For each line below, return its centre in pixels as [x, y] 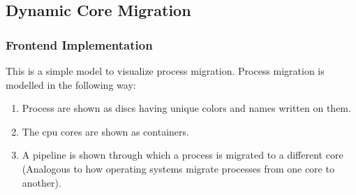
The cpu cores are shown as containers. [105, 131]
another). [42, 182]
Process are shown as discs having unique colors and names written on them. [186, 108]
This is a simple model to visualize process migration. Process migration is [165, 71]
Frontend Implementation [79, 44]
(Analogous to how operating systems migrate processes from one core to [178, 168]
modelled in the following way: [71, 84]
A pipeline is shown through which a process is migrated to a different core [183, 155]
